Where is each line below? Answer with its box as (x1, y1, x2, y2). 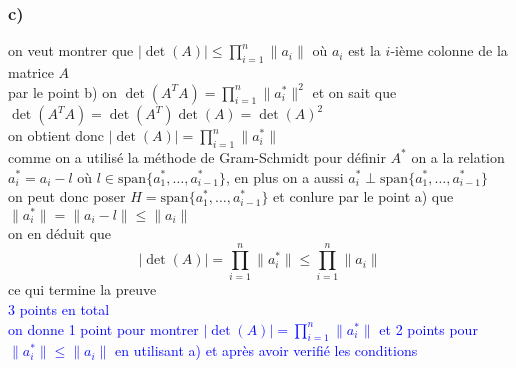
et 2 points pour (379, 318, 478, 339)
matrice (8, 62, 54, 83)
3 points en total (8, 299, 110, 320)
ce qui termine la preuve (8, 279, 157, 300)
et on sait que (312, 81, 397, 102)
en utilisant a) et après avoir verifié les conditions (114, 340, 418, 361)
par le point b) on (8, 81, 117, 102)
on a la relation (411, 146, 505, 167)
